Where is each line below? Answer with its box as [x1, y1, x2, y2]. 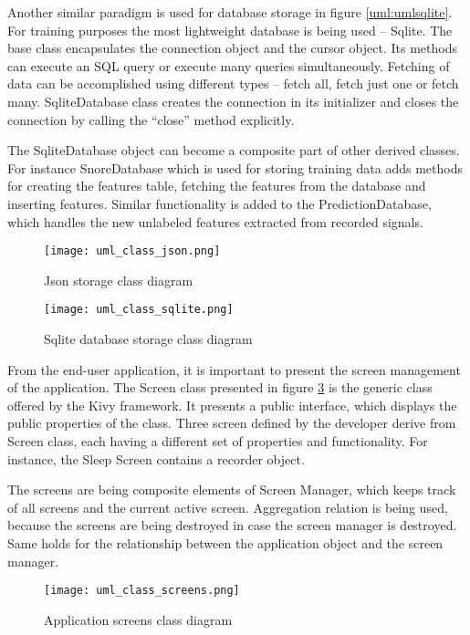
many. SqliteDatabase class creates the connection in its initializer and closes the [7, 91, 459, 110]
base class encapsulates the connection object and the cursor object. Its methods [7, 38, 457, 57]
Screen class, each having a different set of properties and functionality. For [7, 432, 428, 450]
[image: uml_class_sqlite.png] [44, 303, 234, 317]
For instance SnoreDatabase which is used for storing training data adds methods [7, 158, 463, 177]
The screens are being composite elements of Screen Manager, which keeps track [7, 480, 456, 499]
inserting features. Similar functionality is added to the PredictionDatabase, [7, 193, 432, 213]
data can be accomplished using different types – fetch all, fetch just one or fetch [7, 74, 459, 93]
